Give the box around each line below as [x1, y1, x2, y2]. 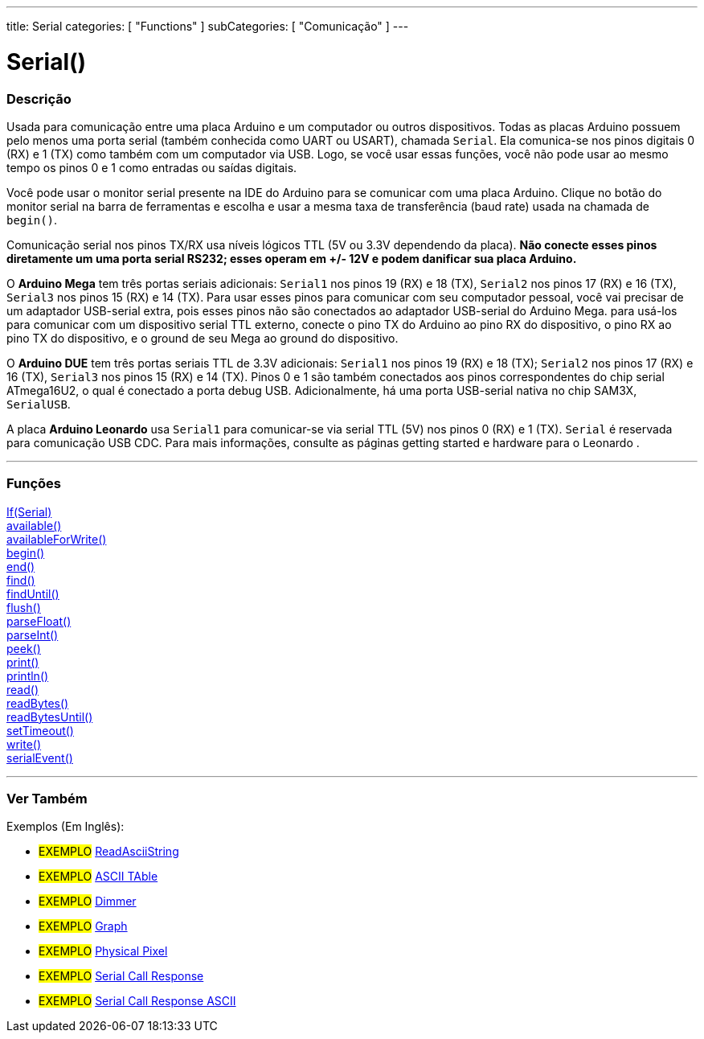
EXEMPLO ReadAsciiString [39, 844, 179, 859]
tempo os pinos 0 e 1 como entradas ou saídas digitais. [6, 160, 297, 175]
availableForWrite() [6, 532, 107, 546]
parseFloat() [6, 614, 72, 628]
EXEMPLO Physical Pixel [39, 944, 168, 959]
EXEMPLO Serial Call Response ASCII [39, 994, 236, 1008]
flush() [6, 600, 41, 614]
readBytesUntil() [6, 709, 93, 724]
